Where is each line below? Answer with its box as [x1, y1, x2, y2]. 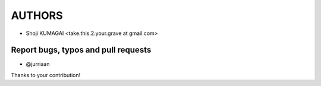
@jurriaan [26, 60, 50, 68]
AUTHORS [11, 9, 63, 22]
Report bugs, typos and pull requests [11, 45, 152, 55]
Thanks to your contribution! [11, 71, 81, 78]
